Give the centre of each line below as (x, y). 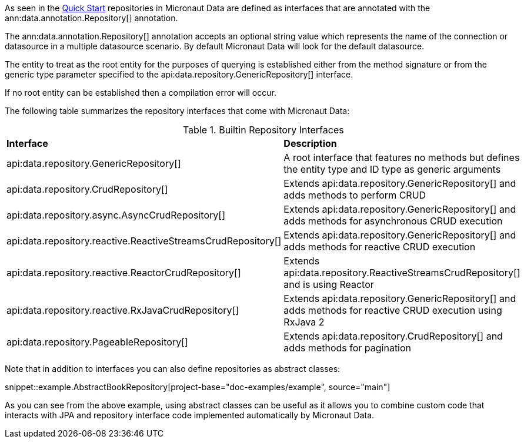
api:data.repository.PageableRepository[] (97, 342)
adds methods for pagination (348, 348)
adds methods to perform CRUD (355, 195)
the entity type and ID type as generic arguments (392, 169)
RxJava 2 (304, 322)
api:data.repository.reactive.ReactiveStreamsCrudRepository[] (144, 241)
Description (310, 143)
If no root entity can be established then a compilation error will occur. (141, 93)
